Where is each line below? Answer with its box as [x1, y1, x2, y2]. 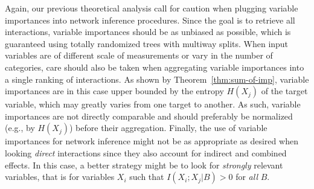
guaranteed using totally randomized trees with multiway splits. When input [5, 37, 289, 50]
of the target [261, 85, 308, 97]
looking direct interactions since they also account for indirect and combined [5, 146, 287, 159]
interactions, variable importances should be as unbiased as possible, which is [5, 25, 291, 38]
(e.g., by [5, 121, 35, 134]
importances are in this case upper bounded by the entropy [5, 85, 224, 97]
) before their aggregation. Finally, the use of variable [69, 121, 268, 134]
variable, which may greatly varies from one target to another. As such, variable [5, 98, 301, 111]
